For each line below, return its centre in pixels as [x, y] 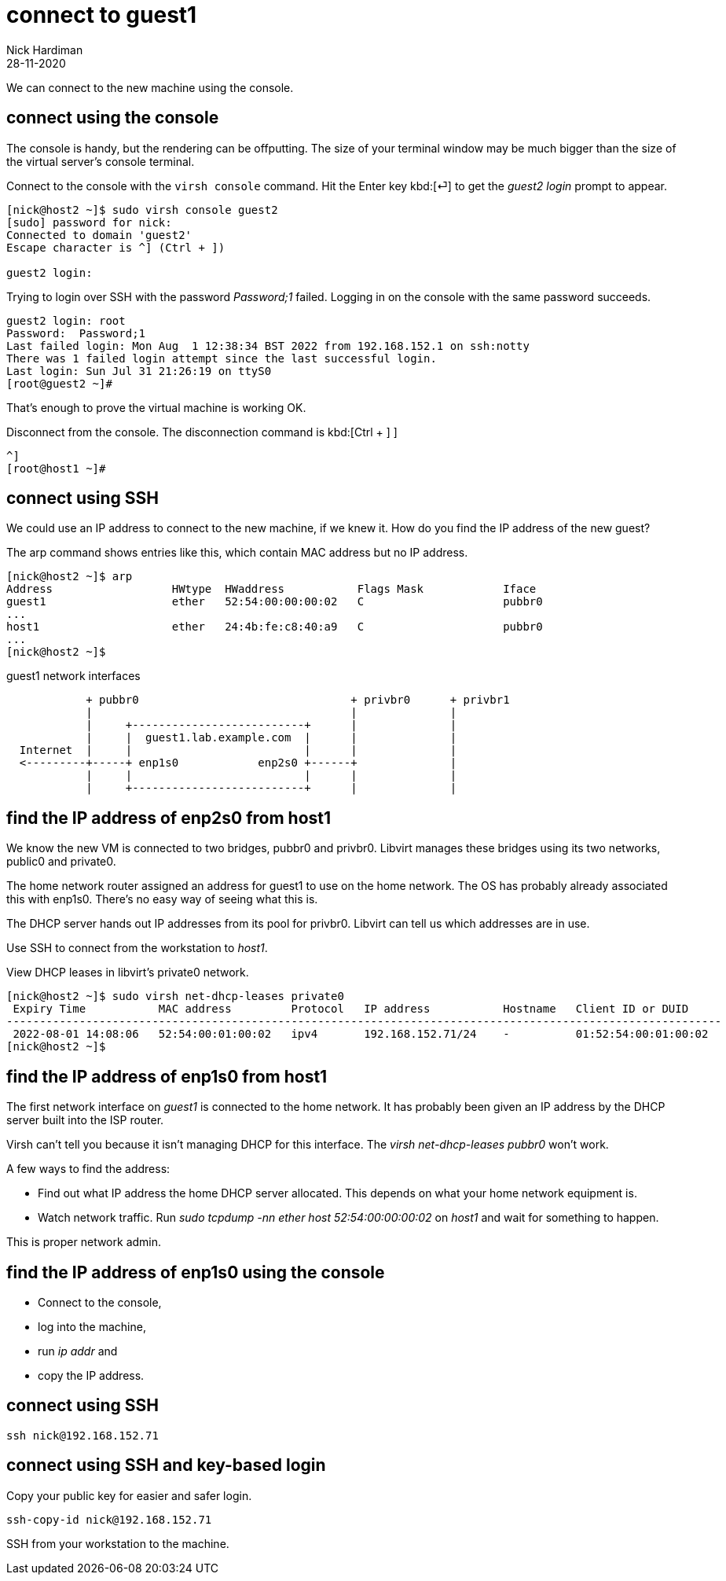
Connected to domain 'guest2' [99, 235]
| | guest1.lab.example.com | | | [271, 738]
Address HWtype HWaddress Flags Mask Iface [271, 589]
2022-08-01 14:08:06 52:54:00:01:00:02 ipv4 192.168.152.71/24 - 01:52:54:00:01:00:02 [361, 1034]
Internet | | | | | [238, 750]
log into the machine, [92, 1326]
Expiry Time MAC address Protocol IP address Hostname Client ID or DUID [351, 1009]
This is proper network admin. [84, 1242]
